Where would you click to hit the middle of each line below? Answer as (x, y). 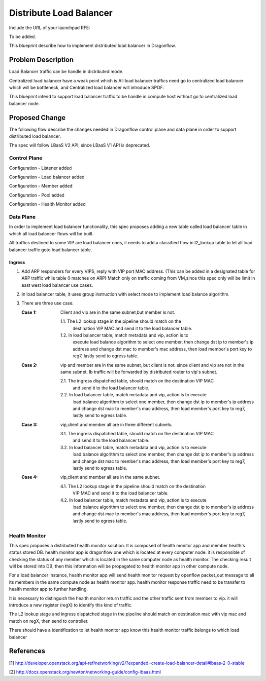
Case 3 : (30, 424)
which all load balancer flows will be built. (51, 233)
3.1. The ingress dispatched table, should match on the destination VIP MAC (137, 434)
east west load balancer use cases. (57, 285)
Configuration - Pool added (37, 195)
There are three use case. (48, 303)
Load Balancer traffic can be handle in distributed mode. (66, 72)
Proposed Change (37, 118)
